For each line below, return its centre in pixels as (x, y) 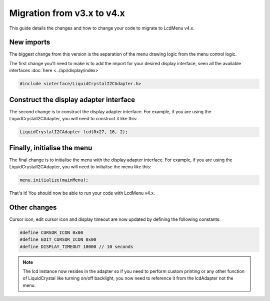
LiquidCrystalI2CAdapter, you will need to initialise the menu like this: (80, 167)
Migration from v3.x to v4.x (67, 13)
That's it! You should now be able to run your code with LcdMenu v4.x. (82, 193)
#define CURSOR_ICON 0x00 (51, 232)
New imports (30, 42)
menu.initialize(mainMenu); (54, 180)
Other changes (33, 207)
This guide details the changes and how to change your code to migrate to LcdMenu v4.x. (102, 28)
